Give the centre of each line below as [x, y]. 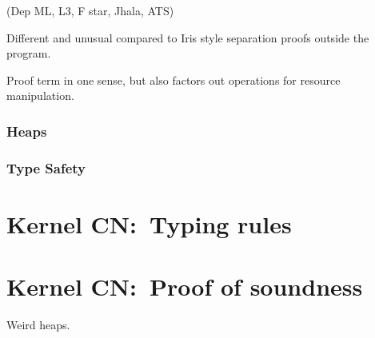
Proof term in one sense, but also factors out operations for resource [174, 80]
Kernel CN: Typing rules [149, 223]
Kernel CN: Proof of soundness [185, 286]
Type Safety [46, 167]
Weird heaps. [38, 325]
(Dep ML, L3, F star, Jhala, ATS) [90, 10]
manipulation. [40, 95]
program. [29, 53]
